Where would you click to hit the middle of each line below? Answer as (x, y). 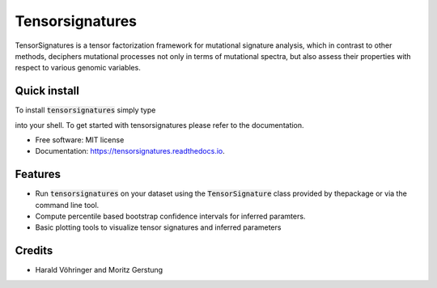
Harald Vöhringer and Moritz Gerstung (99, 270)
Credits (34, 251)
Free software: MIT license (80, 140)
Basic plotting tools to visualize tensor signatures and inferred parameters (158, 227)
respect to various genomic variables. (78, 68)
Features (38, 174)
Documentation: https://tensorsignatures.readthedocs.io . (130, 151)
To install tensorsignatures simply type (85, 110)
